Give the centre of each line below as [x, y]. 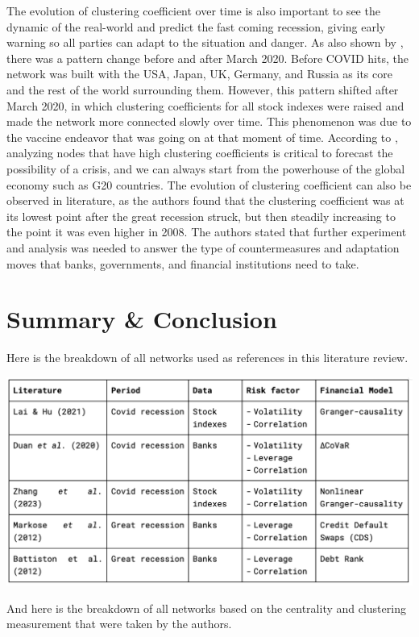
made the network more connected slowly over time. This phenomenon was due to [209, 121]
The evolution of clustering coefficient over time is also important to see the [193, 10]
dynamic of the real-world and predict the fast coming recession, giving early [196, 26]
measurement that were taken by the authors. [119, 624]
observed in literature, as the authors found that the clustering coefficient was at [205, 200]
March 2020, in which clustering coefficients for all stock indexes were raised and [205, 105]
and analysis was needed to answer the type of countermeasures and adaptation [203, 247]
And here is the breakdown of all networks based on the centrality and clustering [206, 608]
